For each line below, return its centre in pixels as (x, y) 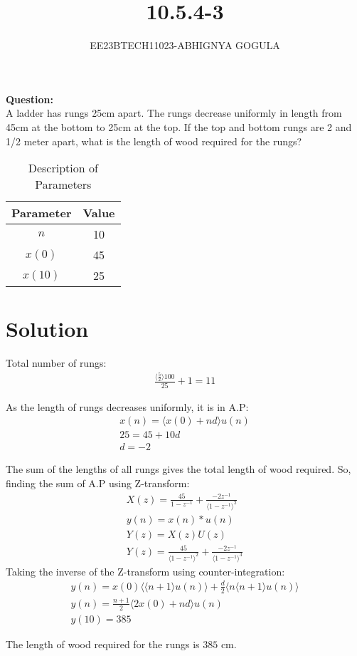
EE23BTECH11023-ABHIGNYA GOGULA (185, 45)
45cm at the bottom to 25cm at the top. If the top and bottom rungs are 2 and (179, 126)
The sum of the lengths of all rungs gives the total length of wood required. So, (178, 469)
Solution (47, 329)
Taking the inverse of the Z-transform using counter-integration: (145, 571)
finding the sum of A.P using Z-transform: (98, 483)
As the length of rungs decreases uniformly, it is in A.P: (127, 406)
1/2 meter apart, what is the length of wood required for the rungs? (154, 141)
